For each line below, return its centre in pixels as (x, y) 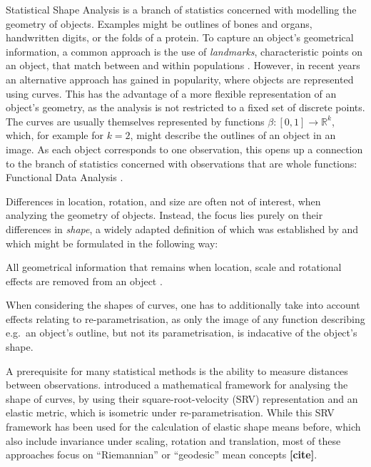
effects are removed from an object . (84, 281)
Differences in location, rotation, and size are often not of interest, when (163, 201)
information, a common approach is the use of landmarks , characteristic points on (184, 51)
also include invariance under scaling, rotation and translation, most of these (173, 440)
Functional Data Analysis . (65, 177)
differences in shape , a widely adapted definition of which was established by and (182, 229)
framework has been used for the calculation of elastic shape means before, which (183, 427)
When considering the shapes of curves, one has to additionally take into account (183, 305)
